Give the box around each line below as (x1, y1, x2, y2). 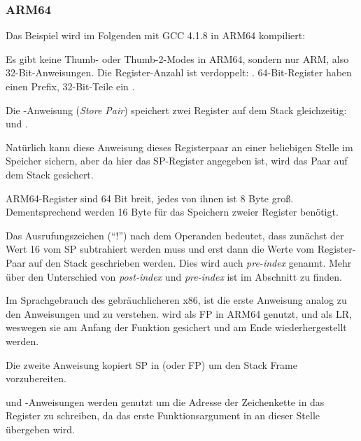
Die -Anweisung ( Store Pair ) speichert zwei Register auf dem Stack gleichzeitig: (6, 102, 347, 117)
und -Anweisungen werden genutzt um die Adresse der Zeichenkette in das (6, 394, 325, 409)
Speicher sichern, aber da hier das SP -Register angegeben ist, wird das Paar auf (6, 153, 348, 168)
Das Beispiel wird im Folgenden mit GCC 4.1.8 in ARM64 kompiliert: (6, 28, 306, 43)
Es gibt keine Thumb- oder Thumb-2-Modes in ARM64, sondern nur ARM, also (6, 51, 349, 66)
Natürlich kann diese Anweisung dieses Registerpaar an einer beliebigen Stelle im (6, 139, 353, 154)
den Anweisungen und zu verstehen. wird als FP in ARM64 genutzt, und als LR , (6, 306, 352, 321)
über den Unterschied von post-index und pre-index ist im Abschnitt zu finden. (6, 269, 342, 283)
